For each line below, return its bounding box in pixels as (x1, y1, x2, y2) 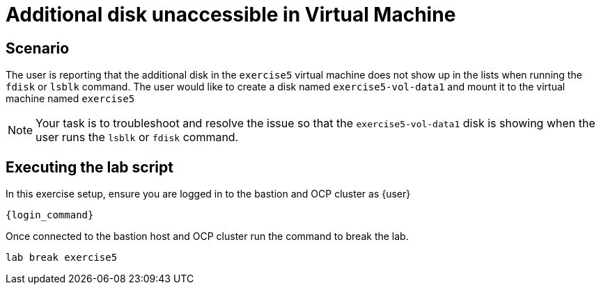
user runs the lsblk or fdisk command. (36, 130, 239, 145)
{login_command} (6, 209, 94, 221)
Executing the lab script (6, 158, 173, 176)
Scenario (6, 39, 70, 57)
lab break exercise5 (6, 252, 118, 264)
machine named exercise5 (6, 92, 135, 105)
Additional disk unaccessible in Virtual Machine (6, 3, 456, 26)
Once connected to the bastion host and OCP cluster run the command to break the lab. (6, 230, 409, 243)
